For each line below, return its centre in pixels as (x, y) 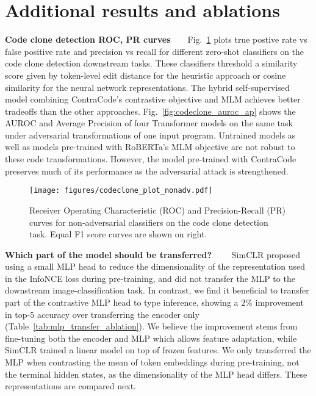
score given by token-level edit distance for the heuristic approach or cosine (145, 75)
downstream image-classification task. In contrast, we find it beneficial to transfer (157, 290)
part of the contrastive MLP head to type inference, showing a (122, 302)
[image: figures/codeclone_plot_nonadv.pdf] (121, 191)
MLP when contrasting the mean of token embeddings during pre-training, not (152, 362)
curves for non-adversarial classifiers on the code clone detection (149, 222)
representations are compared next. (70, 386)
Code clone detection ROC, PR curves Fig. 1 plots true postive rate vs (156, 39)
